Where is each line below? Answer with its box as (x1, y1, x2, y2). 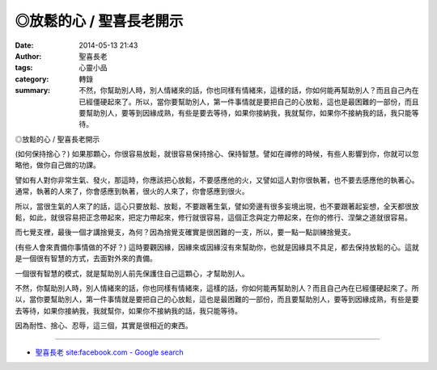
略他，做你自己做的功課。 (15, 160, 100, 170)
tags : (15, 63, 33, 73)
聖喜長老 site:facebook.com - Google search (35, 347, 184, 357)
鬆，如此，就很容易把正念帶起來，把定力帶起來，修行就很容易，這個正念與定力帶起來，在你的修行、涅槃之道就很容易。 (15, 212, 412, 222)
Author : (15, 51, 42, 61)
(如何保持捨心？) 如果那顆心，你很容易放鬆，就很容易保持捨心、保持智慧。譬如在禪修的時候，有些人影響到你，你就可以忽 (15, 149, 420, 159)
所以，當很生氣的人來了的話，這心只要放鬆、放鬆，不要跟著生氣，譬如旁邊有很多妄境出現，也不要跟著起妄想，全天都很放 (15, 201, 419, 211)
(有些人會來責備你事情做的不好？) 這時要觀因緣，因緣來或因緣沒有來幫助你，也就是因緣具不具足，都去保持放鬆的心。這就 (15, 242, 420, 252)
